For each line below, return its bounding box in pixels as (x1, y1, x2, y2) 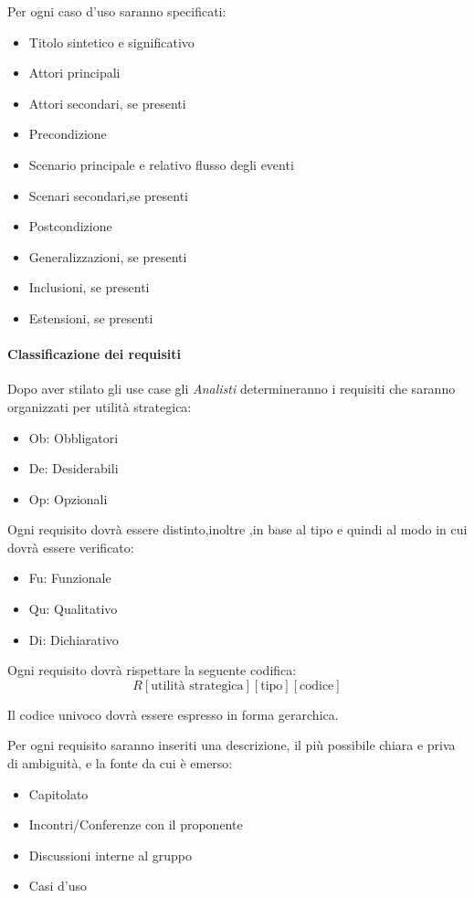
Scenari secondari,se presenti (28, 185, 188, 205)
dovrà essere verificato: (7, 537, 134, 556)
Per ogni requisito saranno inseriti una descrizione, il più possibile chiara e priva (7, 735, 456, 755)
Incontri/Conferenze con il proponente (28, 815, 243, 834)
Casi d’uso (28, 876, 87, 895)
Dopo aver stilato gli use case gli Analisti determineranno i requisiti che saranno (7, 379, 456, 398)
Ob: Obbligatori (28, 428, 119, 447)
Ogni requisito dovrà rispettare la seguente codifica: (7, 660, 297, 680)
